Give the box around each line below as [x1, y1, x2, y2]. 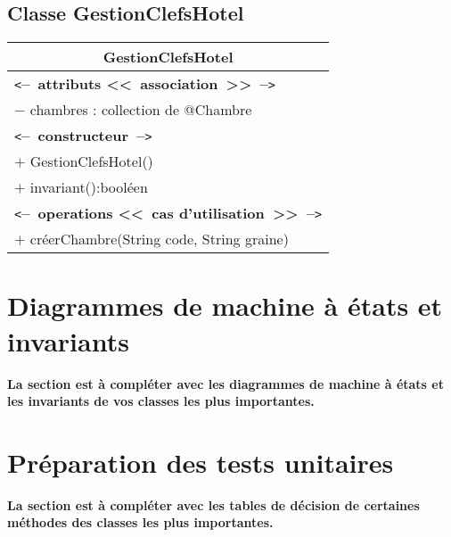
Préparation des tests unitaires [7, 443, 394, 480]
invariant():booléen [29, 177, 148, 198]
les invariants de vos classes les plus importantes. [7, 392, 315, 410]
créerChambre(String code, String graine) [29, 228, 289, 250]
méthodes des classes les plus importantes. [7, 513, 274, 532]
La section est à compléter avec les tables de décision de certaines [7, 495, 420, 514]
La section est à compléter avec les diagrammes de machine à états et [7, 374, 444, 392]
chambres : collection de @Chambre [29, 99, 252, 120]
